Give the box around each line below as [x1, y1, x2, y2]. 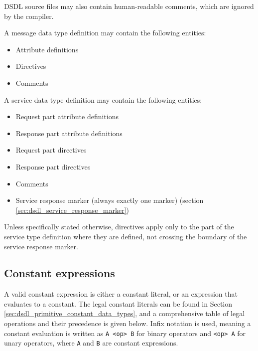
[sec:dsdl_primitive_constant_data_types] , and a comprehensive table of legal [4, 308, 245, 319]
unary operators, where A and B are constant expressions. [4, 338, 178, 348]
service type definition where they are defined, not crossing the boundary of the [4, 231, 247, 241]
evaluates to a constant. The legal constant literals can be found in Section [4, 298, 233, 309]
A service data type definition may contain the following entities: [4, 94, 202, 105]
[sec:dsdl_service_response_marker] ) [15, 204, 129, 215]
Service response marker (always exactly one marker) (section [15, 195, 204, 205]
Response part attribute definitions [15, 128, 123, 138]
